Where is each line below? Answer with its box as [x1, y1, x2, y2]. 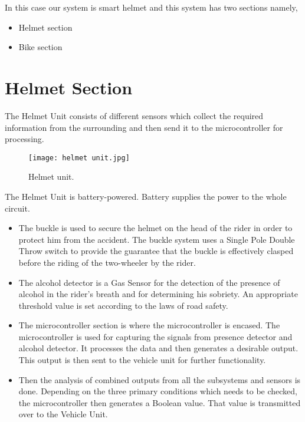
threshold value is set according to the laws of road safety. [18, 299, 228, 311]
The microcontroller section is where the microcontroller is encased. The [18, 319, 280, 331]
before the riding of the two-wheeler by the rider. [18, 256, 196, 268]
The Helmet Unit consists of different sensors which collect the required [5, 109, 264, 121]
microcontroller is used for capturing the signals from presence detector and [18, 330, 293, 342]
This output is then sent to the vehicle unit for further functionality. [18, 354, 266, 366]
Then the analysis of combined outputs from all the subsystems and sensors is [18, 373, 301, 385]
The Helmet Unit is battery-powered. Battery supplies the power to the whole [5, 190, 287, 202]
